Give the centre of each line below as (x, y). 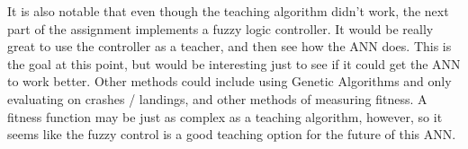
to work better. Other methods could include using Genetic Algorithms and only (229, 81)
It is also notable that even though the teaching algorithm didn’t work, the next (228, 11)
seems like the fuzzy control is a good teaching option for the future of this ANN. (232, 134)
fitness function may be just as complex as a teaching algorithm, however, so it (225, 116)
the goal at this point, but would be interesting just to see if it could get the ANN (234, 63)
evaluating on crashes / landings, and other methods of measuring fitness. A (217, 98)
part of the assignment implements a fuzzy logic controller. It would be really (220, 28)
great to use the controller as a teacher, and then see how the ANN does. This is (229, 46)
